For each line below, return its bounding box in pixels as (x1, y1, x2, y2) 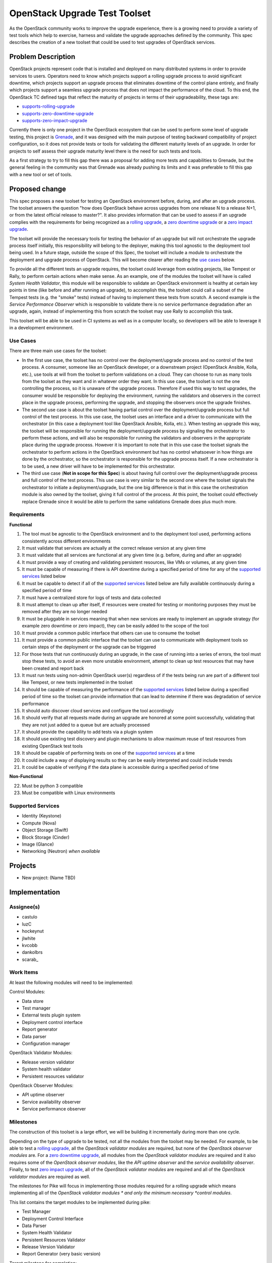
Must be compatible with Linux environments (22, 790, 115, 796)
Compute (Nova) (22, 820, 56, 826)
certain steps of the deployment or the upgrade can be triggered (22, 644, 156, 650)
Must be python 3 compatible (22, 783, 83, 789)
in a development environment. (9, 325, 74, 331)
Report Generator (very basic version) (22, 1251, 101, 1257)
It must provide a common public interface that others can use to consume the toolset (22, 629, 200, 636)
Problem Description (9, 53, 76, 61)
